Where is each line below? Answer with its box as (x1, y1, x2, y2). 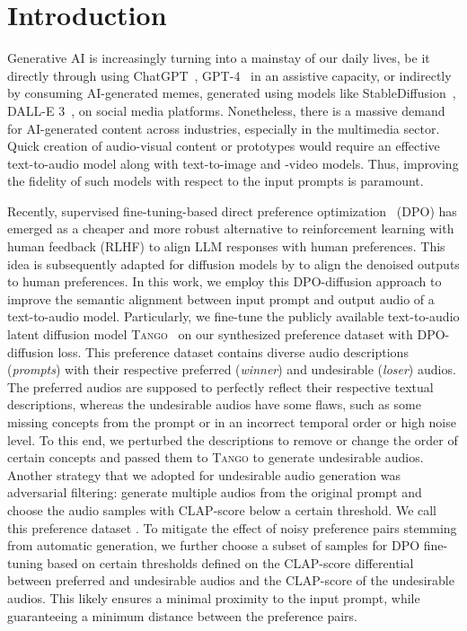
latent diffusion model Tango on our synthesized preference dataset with (7, 325, 413, 344)
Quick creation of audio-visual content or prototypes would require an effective (7, 136, 440, 155)
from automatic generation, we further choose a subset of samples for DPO (7, 536, 420, 555)
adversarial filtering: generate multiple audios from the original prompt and (7, 483, 422, 502)
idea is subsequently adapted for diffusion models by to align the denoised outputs (7, 254, 460, 273)
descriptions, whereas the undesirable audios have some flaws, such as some (7, 395, 421, 414)
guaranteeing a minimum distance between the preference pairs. (7, 606, 357, 625)
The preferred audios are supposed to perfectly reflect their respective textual (7, 377, 434, 396)
